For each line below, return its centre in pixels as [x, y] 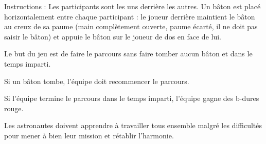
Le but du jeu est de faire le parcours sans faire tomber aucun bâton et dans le [128, 54]
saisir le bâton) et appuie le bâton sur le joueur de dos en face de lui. [113, 36]
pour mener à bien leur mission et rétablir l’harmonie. [89, 135]
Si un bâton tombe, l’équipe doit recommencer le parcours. [97, 81]
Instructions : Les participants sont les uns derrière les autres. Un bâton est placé [132, 6]
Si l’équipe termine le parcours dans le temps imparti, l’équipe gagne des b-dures [132, 98]
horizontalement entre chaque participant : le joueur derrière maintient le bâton [130, 16]
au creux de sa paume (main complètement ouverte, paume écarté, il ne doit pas [131, 26]
